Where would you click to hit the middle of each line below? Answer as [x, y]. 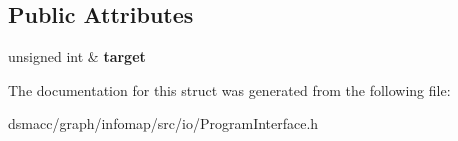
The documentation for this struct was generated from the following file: [229, 89]
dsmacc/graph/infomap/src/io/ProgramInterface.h [163, 123]
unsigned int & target [77, 56]
